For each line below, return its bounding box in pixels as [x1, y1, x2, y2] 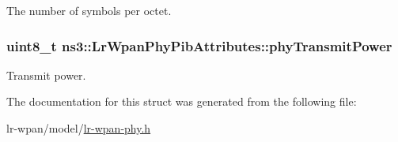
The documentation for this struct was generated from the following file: [6, 93, 357, 110]
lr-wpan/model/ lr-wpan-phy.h [6, 120, 151, 136]
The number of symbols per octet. [6, 2, 172, 18]
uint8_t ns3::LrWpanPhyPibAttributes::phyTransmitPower [6, 35, 392, 55]
